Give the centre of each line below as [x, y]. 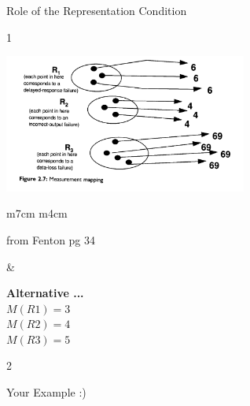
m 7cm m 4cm [37, 213]
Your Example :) [46, 392]
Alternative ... [45, 293]
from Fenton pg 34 [51, 239]
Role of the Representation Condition [97, 10]
